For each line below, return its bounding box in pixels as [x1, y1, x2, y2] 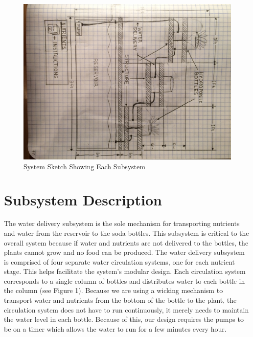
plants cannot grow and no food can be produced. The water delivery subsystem [4, 247, 245, 257]
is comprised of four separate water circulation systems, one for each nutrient [4, 256, 235, 267]
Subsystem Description [4, 190, 162, 210]
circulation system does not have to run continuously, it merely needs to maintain [4, 304, 249, 315]
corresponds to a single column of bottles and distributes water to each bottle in [4, 275, 245, 286]
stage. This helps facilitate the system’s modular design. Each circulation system [4, 266, 246, 276]
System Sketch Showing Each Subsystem [23, 161, 145, 171]
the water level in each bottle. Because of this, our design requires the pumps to [4, 314, 244, 324]
